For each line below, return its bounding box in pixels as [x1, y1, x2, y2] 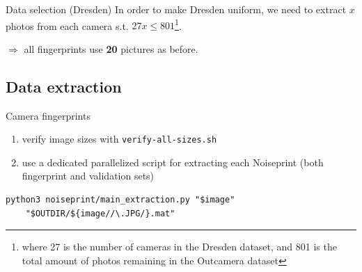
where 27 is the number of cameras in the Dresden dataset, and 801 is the [22, 239, 337, 254]
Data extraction [6, 75, 122, 97]
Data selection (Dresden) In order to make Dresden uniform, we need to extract [6, 2, 347, 16]
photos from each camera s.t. [6, 18, 129, 33]
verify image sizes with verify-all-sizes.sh [22, 131, 217, 146]
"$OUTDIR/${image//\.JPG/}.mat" [25, 208, 175, 218]
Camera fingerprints [6, 108, 90, 122]
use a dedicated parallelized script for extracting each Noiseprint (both [22, 154, 324, 169]
